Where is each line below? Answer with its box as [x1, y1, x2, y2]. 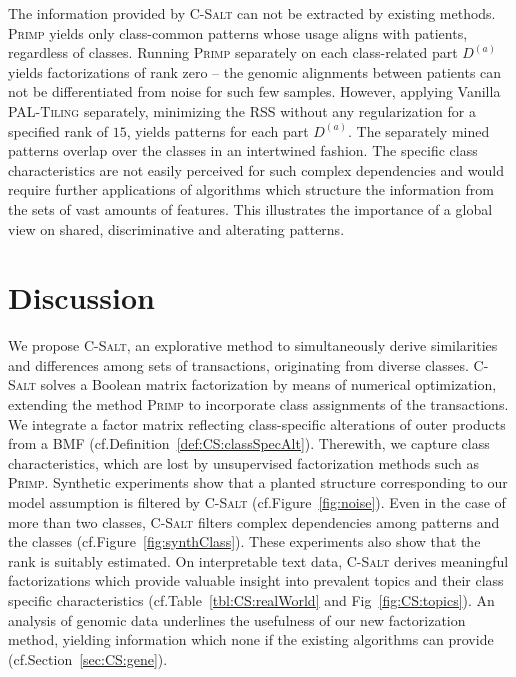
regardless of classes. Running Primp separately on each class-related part [8, 42, 458, 63]
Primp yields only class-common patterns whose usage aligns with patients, [8, 22, 468, 43]
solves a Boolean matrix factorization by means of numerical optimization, [40, 374, 497, 395]
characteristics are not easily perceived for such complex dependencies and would [8, 159, 504, 180]
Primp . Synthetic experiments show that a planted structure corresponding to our [8, 472, 508, 493]
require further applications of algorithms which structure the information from [8, 179, 494, 200]
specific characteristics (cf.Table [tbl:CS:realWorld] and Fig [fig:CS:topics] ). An [8, 589, 495, 610]
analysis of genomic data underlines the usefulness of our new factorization [8, 609, 466, 630]
